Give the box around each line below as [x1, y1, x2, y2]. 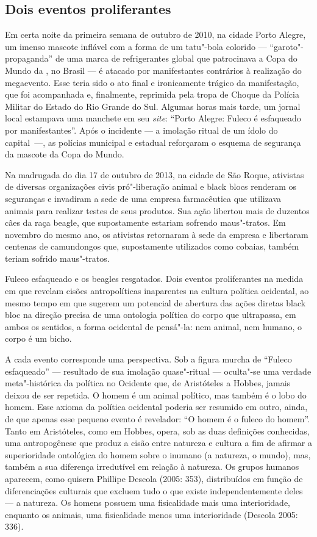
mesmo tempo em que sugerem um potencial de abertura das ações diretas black [5, 296, 306, 309]
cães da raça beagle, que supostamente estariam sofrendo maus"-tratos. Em [5, 216, 286, 229]
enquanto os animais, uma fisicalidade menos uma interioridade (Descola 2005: [5, 508, 298, 521]
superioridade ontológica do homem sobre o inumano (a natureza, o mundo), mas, [5, 448, 311, 461]
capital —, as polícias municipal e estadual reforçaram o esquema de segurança [5, 135, 301, 148]
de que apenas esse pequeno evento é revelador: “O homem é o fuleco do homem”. [5, 413, 310, 425]
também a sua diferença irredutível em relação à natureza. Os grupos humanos [5, 460, 299, 473]
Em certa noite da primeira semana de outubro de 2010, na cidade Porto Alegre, [5, 28, 306, 41]
